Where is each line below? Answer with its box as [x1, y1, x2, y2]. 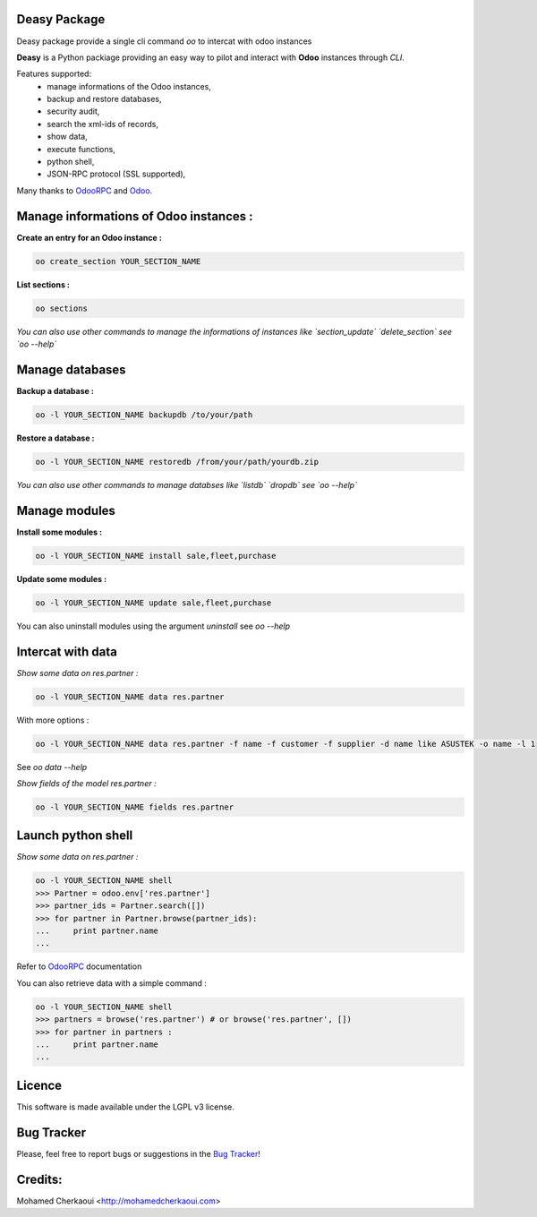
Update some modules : [16, 573, 107, 584]
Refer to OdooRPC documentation [16, 961, 142, 972]
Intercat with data [16, 644, 118, 659]
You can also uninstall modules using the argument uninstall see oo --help [16, 621, 291, 631]
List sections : [16, 279, 71, 290]
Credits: [16, 1171, 63, 1187]
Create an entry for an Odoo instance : [16, 232, 163, 243]
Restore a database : [16, 433, 95, 443]
